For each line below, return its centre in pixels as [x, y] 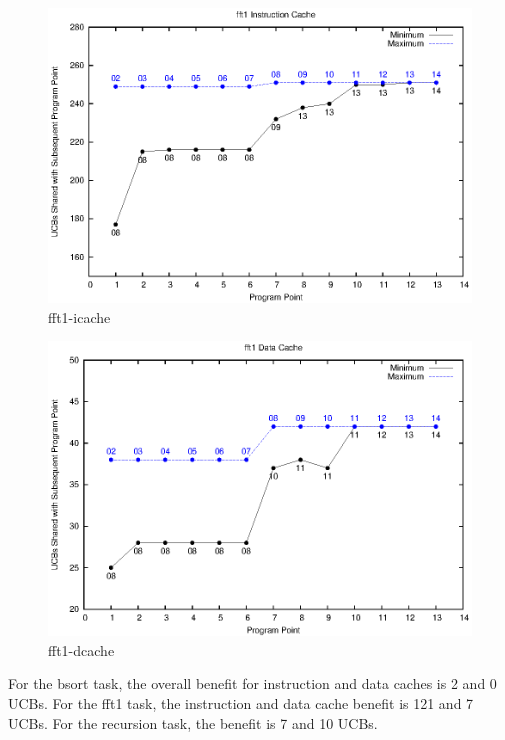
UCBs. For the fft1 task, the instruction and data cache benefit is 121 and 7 [241, 702]
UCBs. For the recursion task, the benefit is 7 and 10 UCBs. [193, 722]
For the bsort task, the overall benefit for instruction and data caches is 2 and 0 [252, 683]
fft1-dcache [81, 649]
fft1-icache [79, 316]
